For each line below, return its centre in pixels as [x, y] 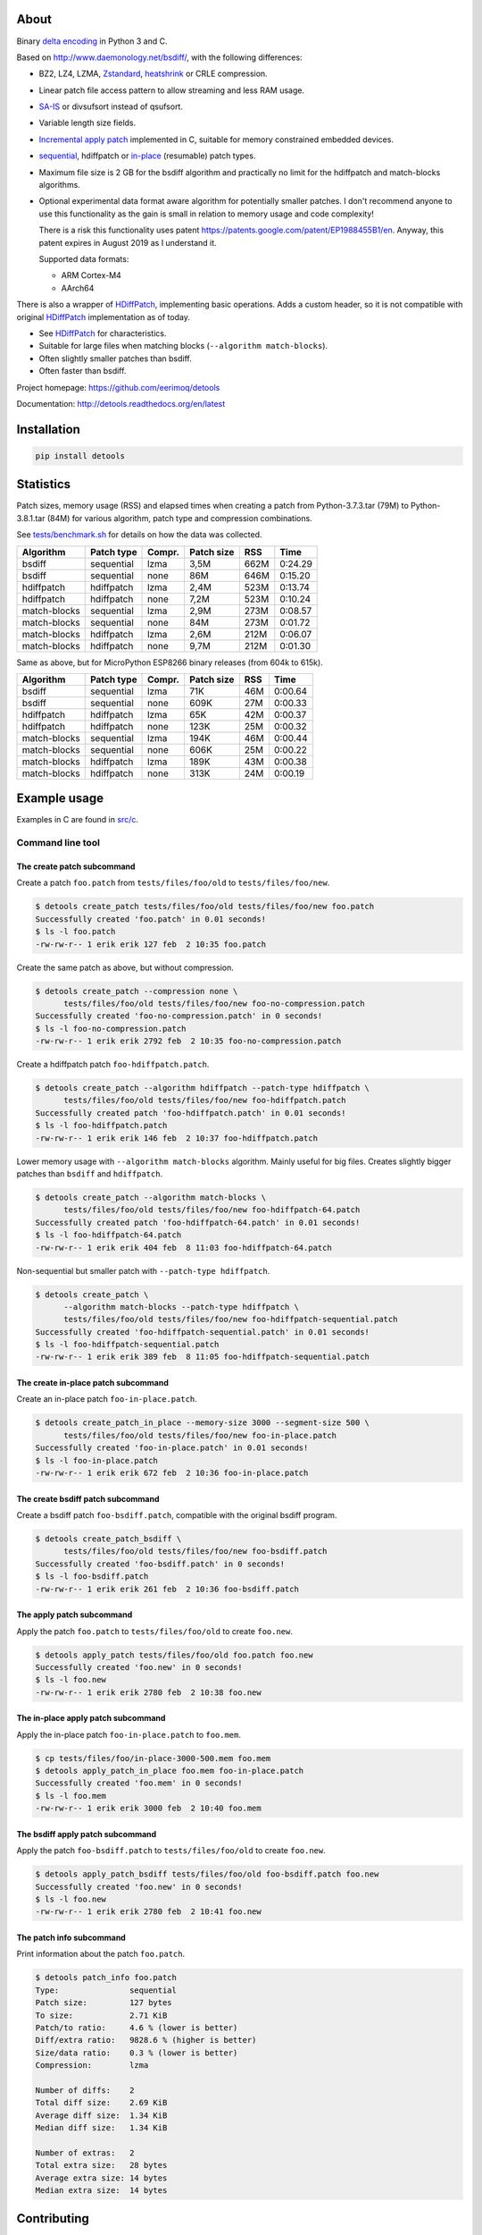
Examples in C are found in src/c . [77, 820]
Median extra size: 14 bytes [101, 2190]
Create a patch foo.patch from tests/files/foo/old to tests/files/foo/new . [173, 883]
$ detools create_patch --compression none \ [137, 991]
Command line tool [58, 843]
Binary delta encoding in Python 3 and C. [92, 41]
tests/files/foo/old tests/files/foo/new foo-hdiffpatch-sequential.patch [231, 1320]
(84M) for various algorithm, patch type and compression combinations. [179, 518]
